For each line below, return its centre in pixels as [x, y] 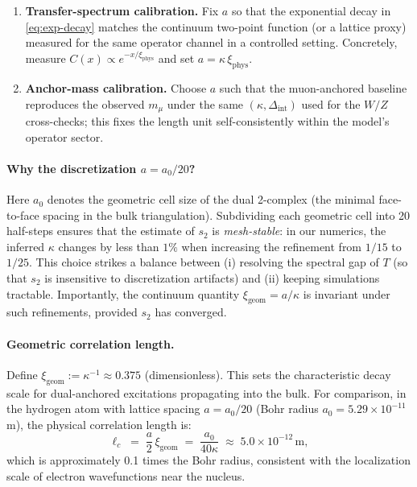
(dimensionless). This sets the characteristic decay [268, 374]
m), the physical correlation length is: [99, 424]
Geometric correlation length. [91, 343]
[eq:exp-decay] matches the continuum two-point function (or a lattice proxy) [216, 26]
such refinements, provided [72, 312]
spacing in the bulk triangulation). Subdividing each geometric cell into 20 [227, 215]
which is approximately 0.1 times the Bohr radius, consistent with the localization [208, 460]
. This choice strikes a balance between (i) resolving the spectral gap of [204, 262]
